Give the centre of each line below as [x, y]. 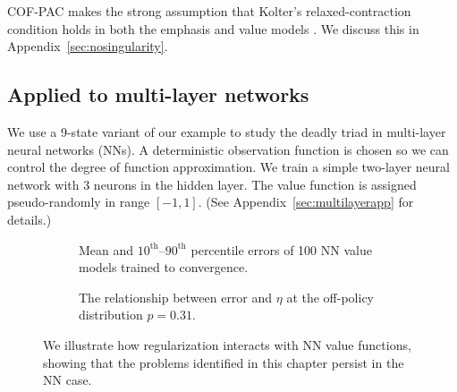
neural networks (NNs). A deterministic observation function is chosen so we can [228, 149]
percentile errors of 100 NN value [281, 249]
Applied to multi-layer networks [158, 94]
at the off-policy [330, 297]
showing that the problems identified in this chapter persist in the [224, 362]
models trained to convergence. [164, 267]
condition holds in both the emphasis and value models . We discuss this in [213, 28]
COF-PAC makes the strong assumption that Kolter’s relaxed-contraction [209, 11]
